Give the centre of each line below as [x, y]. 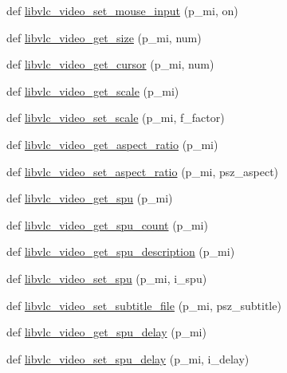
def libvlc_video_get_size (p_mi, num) [104, 37]
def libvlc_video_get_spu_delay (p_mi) [106, 332]
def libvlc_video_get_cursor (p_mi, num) [110, 64]
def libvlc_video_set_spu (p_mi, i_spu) [107, 278]
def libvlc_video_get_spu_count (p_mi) [107, 224]
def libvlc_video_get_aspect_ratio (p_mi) [112, 144]
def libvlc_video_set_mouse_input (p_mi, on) [122, 10]
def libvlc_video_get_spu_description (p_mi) [121, 251]
